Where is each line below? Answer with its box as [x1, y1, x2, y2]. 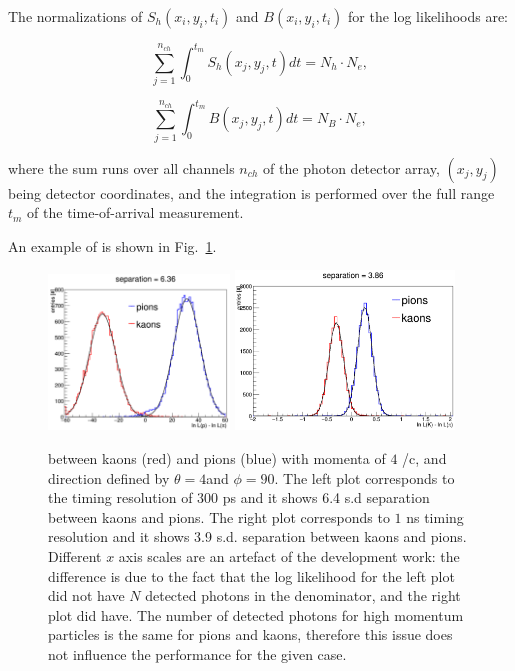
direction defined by [48, 467, 170, 488]
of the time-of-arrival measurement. [27, 202, 244, 223]
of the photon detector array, [263, 157, 440, 178]
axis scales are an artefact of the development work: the [118, 545, 460, 566]
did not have [48, 585, 125, 606]
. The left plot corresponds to [274, 467, 455, 488]
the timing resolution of [48, 487, 193, 508]
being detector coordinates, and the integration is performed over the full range [8, 182, 495, 203]
